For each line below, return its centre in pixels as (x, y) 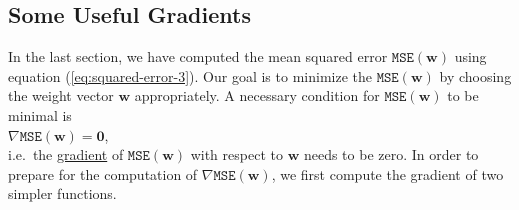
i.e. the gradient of (66, 154)
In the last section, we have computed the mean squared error (198, 56)
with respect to (236, 154)
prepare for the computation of (103, 173)
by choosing (475, 75)
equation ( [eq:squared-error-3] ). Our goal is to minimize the (190, 75)
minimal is (40, 114)
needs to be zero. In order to (391, 154)
